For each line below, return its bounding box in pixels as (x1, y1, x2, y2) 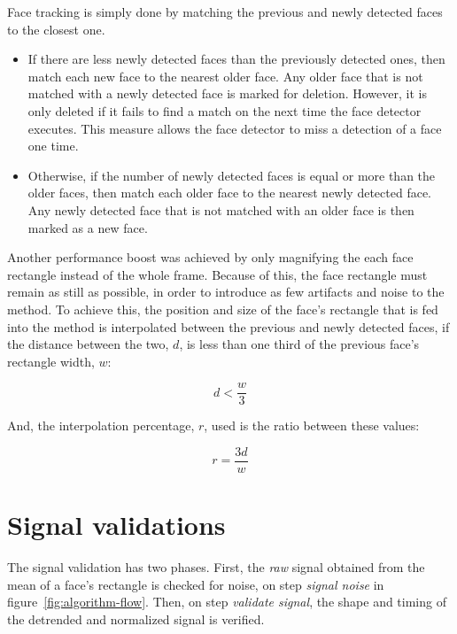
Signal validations (7, 506, 226, 543)
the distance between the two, (7, 335, 169, 353)
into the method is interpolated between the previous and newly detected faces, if (7, 317, 450, 336)
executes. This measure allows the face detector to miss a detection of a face (27, 119, 442, 137)
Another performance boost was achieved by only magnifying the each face (7, 248, 414, 267)
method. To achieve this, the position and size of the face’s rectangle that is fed (7, 299, 438, 318)
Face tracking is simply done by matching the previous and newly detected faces (7, 3, 443, 20)
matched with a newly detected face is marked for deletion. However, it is (27, 84, 427, 103)
